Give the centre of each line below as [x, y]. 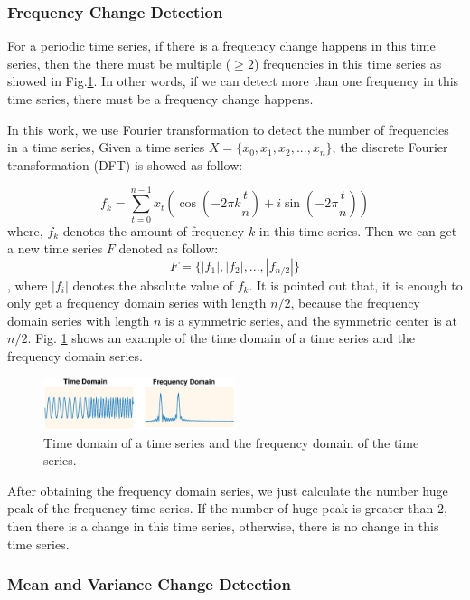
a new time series [55, 248]
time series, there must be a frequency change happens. [160, 99]
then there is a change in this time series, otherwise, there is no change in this [223, 525]
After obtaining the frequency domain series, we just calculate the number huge [228, 490]
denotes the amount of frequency [154, 230]
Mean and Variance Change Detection [149, 584]
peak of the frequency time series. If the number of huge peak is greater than [221, 508]
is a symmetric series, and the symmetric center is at [311, 320]
